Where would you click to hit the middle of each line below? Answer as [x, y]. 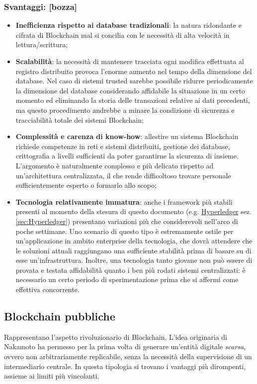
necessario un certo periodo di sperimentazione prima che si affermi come [127, 279]
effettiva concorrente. [47, 289]
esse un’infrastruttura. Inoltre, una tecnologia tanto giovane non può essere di [134, 260]
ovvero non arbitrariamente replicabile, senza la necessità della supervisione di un [128, 356]
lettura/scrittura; [42, 44]
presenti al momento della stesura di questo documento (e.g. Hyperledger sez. [133, 211]
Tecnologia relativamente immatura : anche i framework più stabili [124, 201]
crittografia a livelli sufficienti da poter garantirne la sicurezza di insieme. [127, 156]
